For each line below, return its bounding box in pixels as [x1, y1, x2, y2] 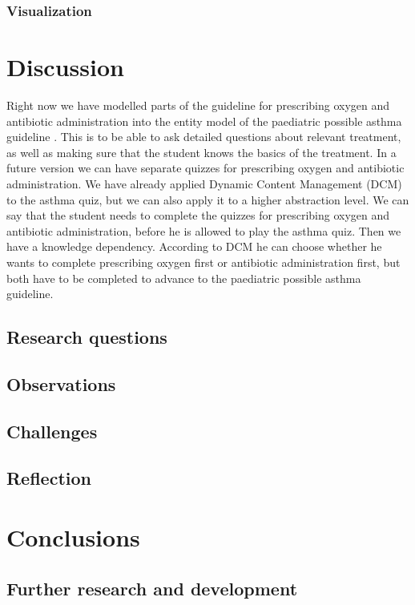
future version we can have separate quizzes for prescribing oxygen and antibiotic [6, 159, 405, 176]
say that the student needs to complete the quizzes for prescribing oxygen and [6, 207, 390, 224]
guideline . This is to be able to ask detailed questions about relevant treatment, [6, 128, 401, 145]
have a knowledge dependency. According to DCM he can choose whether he [6, 238, 382, 255]
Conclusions [6, 521, 140, 553]
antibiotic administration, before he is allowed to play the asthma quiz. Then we [6, 222, 401, 239]
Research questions [6, 325, 167, 349]
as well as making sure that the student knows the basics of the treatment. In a [6, 143, 397, 160]
